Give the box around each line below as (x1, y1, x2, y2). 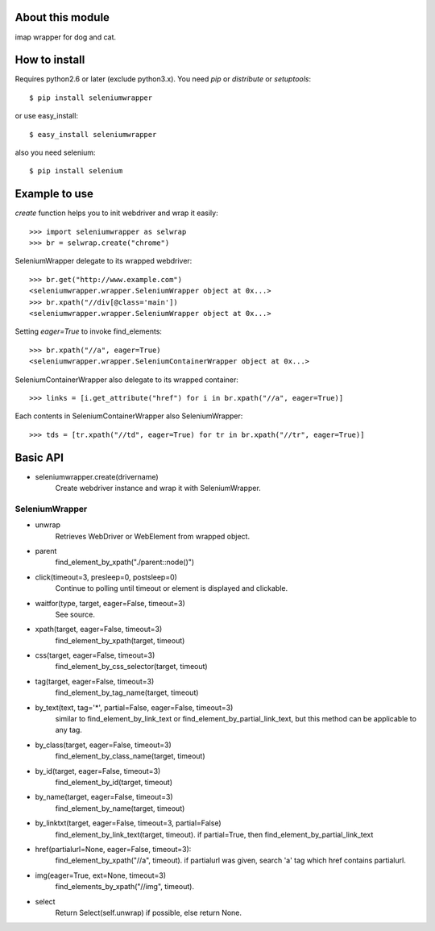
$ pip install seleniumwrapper (29, 93, 153, 102)
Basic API (14, 451, 64, 464)
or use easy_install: (14, 111, 78, 121)
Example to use (14, 187, 94, 201)
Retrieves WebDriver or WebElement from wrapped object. (55, 531, 250, 541)
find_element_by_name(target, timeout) (55, 803, 185, 813)
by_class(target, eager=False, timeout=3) (35, 740, 172, 750)
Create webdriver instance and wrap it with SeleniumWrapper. (55, 484, 261, 493)
